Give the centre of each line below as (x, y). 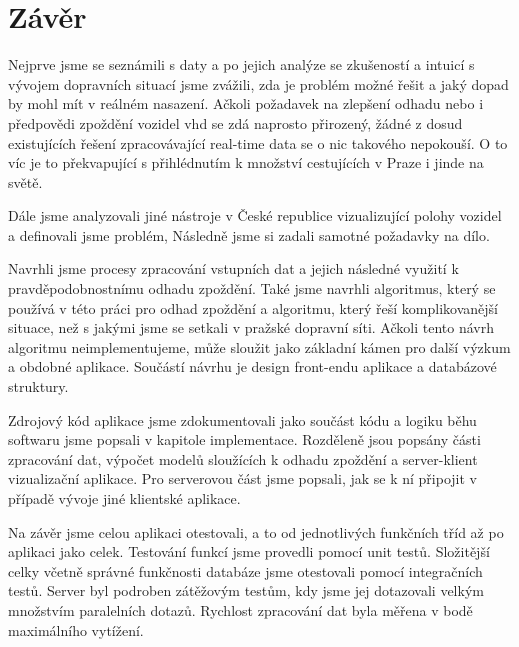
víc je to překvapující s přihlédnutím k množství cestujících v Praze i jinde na (246, 162)
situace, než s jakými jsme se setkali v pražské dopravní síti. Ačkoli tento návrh (251, 327)
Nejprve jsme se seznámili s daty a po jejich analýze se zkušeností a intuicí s (241, 64)
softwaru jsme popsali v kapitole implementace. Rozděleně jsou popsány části (244, 439)
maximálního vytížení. (76, 629)
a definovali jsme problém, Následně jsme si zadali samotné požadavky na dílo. (249, 234)
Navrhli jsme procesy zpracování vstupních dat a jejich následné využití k (233, 268)
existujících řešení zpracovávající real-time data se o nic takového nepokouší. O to (258, 142)
